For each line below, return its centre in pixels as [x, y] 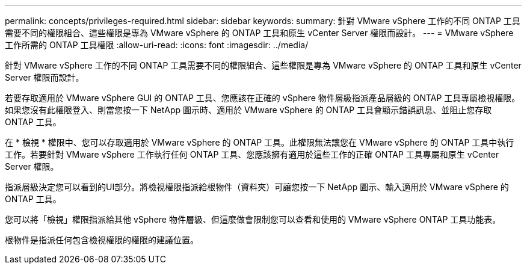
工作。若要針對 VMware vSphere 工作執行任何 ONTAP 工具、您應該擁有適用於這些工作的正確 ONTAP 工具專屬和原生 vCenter [252, 154]
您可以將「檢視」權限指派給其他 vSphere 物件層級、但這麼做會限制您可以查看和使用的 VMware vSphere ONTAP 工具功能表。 [253, 219]
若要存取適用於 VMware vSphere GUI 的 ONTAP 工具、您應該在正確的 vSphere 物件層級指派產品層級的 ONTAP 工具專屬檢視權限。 [263, 98]
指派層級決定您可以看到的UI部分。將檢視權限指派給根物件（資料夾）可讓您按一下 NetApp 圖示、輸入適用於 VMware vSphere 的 [257, 187]
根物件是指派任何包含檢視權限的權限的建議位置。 [102, 240]
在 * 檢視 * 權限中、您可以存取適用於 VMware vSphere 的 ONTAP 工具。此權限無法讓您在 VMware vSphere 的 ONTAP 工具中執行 [260, 142]
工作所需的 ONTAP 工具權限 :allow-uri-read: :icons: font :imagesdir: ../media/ [157, 45]
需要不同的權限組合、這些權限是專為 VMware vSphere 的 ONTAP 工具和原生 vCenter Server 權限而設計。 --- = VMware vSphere [259, 33]
